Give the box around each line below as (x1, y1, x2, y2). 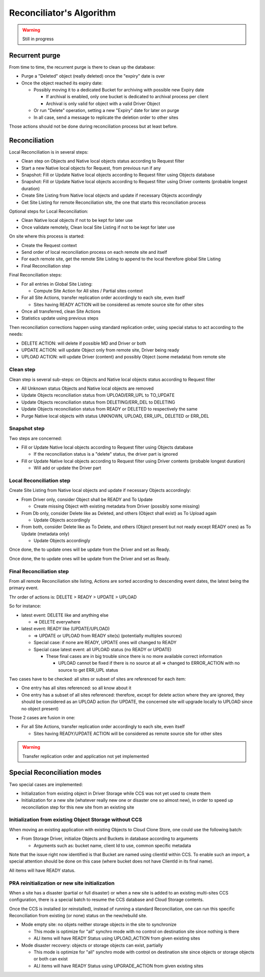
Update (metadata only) (21, 531, 70, 537)
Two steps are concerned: (9, 435, 62, 441)
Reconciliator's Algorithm (9, 7, 116, 18)
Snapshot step (9, 425, 45, 432)
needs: (9, 331, 23, 337)
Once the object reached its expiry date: (21, 80, 103, 86)
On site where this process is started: (9, 233, 85, 239)
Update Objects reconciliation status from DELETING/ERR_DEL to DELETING (21, 399, 175, 405)
